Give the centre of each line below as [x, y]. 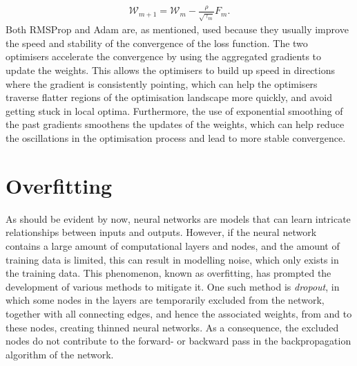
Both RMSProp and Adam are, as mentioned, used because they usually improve [177, 29]
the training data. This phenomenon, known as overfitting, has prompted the [168, 273]
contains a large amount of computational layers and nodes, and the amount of [173, 245]
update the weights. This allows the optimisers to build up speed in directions [171, 70]
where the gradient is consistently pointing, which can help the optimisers [162, 83]
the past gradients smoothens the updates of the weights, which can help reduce [175, 124]
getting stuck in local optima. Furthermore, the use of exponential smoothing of [174, 110]
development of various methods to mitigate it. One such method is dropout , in [173, 286]
